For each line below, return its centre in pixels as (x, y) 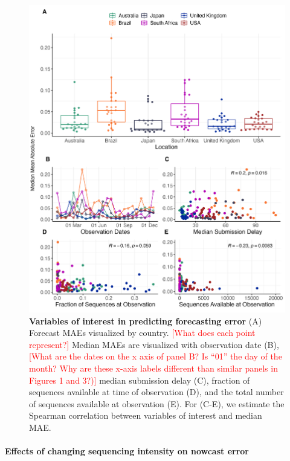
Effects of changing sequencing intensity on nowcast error (127, 451)
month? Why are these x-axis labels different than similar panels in (153, 368)
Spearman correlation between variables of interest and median (146, 415)
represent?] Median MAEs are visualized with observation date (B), (154, 344)
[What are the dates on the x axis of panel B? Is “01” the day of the (156, 356)
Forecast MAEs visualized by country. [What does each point (142, 333)
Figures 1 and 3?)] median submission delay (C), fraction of (140, 380)
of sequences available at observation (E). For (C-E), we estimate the (157, 403)
